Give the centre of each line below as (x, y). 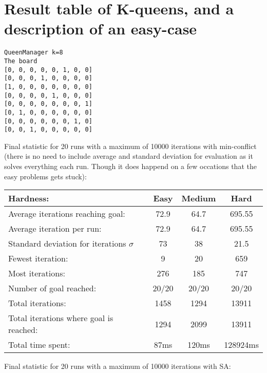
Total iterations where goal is (61, 318)
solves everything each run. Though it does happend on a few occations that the (130, 166)
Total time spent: (39, 345)
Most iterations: (37, 273)
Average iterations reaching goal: (67, 214)
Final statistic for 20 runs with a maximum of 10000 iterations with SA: (118, 366)
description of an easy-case (101, 29)
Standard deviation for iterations (67, 244)
